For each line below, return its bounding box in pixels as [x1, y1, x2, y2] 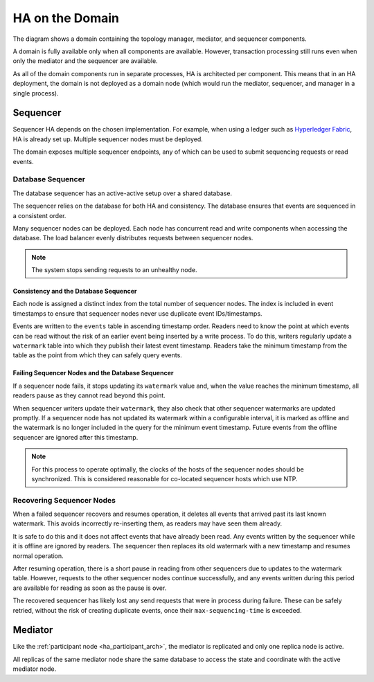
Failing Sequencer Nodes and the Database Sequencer [12, 369, 174, 377]
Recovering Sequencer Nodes [12, 495, 116, 505]
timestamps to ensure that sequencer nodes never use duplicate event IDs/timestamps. [12, 309, 262, 318]
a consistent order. [12, 211, 66, 219]
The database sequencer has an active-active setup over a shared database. [12, 189, 232, 197]
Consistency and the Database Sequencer [12, 287, 137, 296]
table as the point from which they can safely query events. [12, 351, 183, 359]
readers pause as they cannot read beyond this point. [12, 391, 166, 400]
